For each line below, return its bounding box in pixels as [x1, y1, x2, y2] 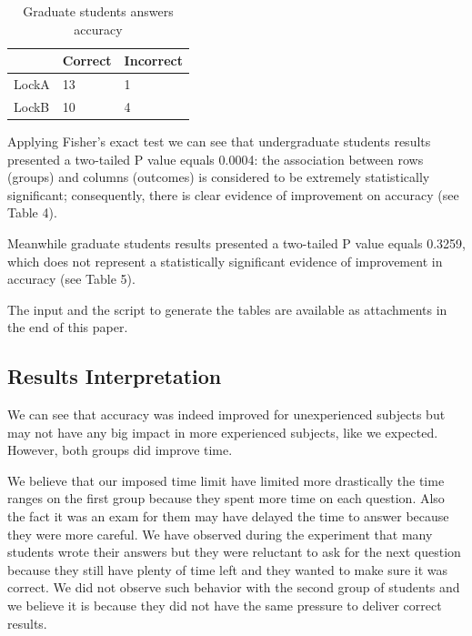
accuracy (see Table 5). [7, 269, 136, 288]
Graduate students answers [23, 2, 174, 20]
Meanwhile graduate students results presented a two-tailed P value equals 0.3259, [7, 233, 466, 252]
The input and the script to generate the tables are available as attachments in [7, 299, 447, 318]
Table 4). [7, 203, 57, 222]
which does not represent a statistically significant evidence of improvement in [7, 251, 443, 270]
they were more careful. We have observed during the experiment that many [7, 524, 433, 543]
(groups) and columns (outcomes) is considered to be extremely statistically [7, 167, 430, 187]
